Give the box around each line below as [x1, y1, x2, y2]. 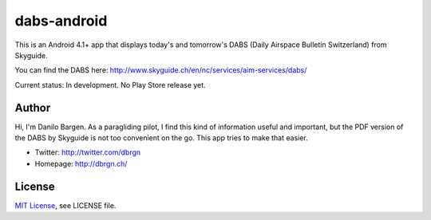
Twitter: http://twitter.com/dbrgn [34, 147, 141, 157]
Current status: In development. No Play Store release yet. [14, 80, 207, 89]
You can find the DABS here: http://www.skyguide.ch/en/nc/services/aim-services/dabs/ [14, 65, 307, 75]
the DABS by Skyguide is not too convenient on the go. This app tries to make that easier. [14, 133, 309, 143]
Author [14, 100, 51, 115]
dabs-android [14, 12, 108, 29]
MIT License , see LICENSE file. [14, 200, 117, 210]
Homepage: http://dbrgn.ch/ [34, 159, 128, 168]
